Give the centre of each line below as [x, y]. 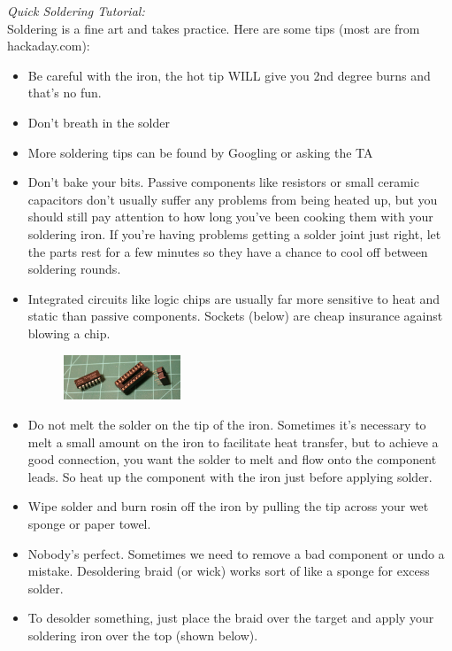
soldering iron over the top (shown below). [143, 635]
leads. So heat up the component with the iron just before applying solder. [230, 476]
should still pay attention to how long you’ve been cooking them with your [230, 217]
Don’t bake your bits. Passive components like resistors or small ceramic [223, 182]
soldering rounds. [74, 269]
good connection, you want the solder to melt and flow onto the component [232, 459]
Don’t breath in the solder [99, 122]
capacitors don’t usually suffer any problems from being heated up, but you [233, 199]
